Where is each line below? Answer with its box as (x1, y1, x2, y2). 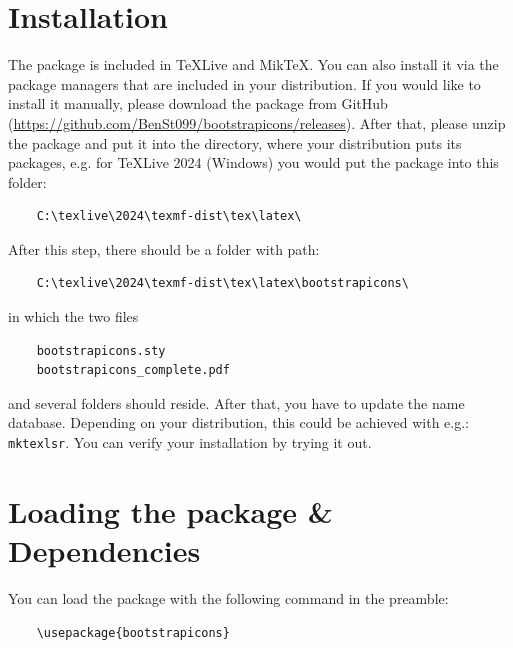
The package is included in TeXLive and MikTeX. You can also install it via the (8, 54, 499, 75)
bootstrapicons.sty (36, 343, 166, 358)
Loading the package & (8, 490, 333, 531)
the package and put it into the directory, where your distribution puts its (8, 132, 462, 153)
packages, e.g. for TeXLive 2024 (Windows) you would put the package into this (8, 152, 499, 173)
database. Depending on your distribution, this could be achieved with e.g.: (8, 412, 470, 433)
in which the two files (8, 306, 139, 327)
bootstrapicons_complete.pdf (36, 363, 230, 378)
